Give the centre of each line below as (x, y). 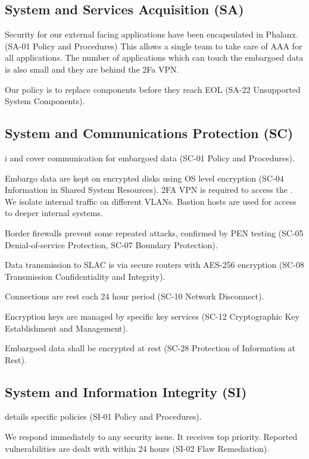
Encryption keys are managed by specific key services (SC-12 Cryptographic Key (152, 316)
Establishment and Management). (66, 328)
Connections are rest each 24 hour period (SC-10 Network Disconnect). (135, 296)
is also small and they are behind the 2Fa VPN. (92, 69)
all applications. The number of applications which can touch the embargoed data (154, 57)
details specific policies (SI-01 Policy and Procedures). (103, 416)
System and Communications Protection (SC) (149, 133)
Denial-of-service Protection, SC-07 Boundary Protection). (111, 244)
